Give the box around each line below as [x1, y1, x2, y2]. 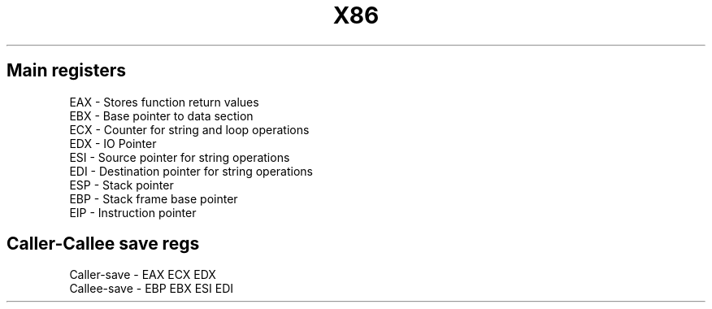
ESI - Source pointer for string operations [69, 150, 290, 164]
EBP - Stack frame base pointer [69, 191, 238, 206]
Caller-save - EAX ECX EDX [69, 268, 216, 282]
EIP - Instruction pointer [69, 205, 197, 220]
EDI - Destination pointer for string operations [69, 163, 313, 178]
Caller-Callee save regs [7, 233, 200, 255]
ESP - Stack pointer [69, 177, 174, 192]
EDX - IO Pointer [69, 136, 157, 150]
